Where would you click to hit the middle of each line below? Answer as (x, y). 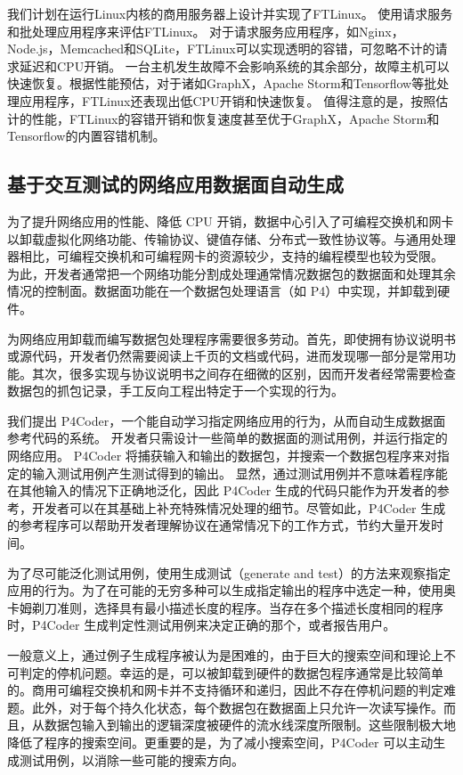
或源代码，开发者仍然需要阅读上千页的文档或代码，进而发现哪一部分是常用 (225, 356)
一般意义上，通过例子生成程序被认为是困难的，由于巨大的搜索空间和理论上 (225, 655)
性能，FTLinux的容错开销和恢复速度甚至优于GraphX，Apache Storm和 (236, 118)
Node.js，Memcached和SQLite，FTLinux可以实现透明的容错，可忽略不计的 (221, 49)
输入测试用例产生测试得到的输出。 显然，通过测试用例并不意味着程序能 (240, 473)
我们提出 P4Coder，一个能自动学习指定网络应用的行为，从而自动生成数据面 (227, 420)
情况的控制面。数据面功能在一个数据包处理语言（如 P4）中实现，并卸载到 (223, 291)
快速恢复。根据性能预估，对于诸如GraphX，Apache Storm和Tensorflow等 (216, 83)
